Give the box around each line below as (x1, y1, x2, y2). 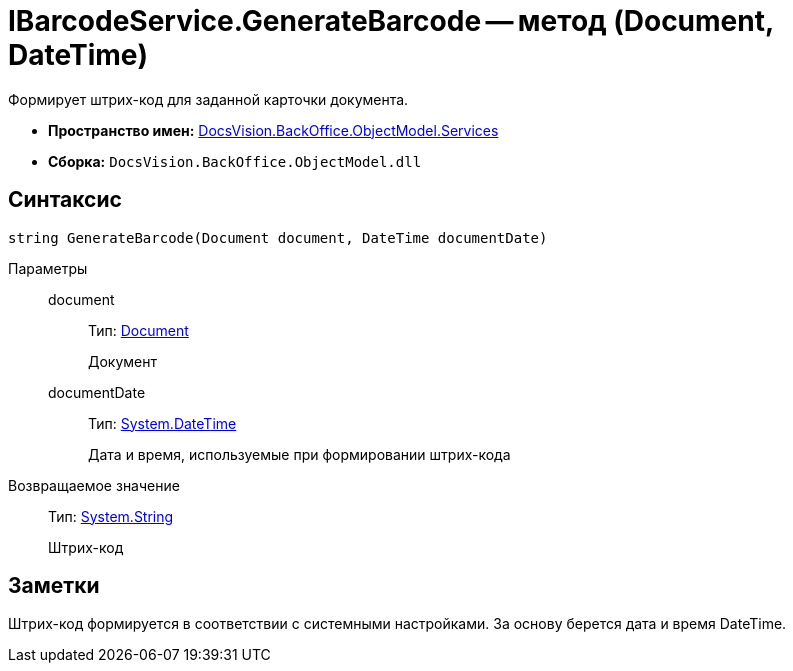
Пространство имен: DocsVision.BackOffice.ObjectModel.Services (48, 121, 499, 139)
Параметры (8, 259, 88, 277)
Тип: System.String (48, 507, 174, 525)
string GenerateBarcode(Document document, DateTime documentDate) (8, 229, 548, 246)
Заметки (8, 573, 100, 599)
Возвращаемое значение (8, 476, 180, 494)
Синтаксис (8, 187, 122, 213)
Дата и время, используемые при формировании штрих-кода (88, 445, 511, 463)
